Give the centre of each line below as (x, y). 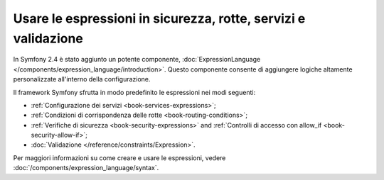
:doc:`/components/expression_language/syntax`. (86, 168)
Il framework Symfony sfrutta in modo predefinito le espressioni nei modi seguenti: (134, 92)
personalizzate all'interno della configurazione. (82, 79)
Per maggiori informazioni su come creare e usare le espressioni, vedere (119, 158)
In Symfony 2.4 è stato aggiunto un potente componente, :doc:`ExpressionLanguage (137, 60)
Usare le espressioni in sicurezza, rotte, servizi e (159, 18)
